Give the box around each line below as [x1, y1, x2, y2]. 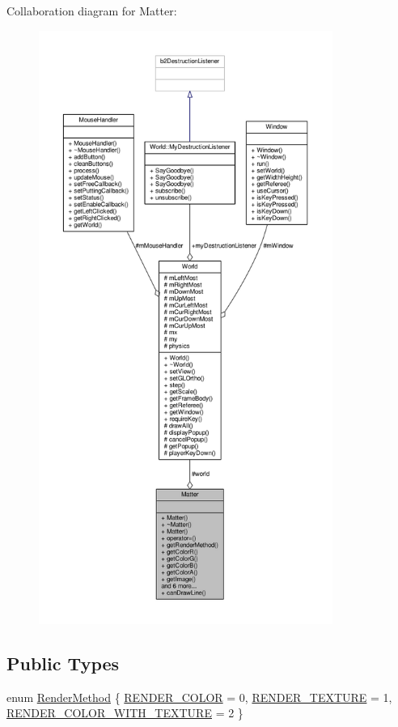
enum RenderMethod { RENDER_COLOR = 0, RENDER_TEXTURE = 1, [6, 688, 392, 705]
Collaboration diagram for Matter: [6, 2, 177, 19]
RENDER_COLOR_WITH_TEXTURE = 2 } [6, 704, 243, 721]
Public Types [6, 650, 120, 675]
